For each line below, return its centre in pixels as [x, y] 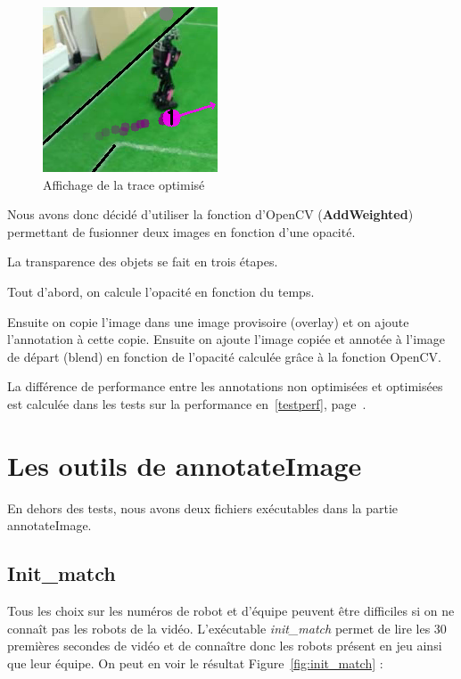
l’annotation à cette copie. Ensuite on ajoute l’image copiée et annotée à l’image [226, 339]
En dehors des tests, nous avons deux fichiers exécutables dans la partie [203, 507]
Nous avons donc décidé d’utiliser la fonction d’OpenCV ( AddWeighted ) [210, 214]
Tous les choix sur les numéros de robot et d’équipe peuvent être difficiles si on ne [231, 611]
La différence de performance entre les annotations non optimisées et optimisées [225, 386]
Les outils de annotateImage [185, 465]
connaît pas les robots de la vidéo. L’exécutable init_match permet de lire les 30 [227, 628]
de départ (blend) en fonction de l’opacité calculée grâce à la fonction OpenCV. [224, 356]
